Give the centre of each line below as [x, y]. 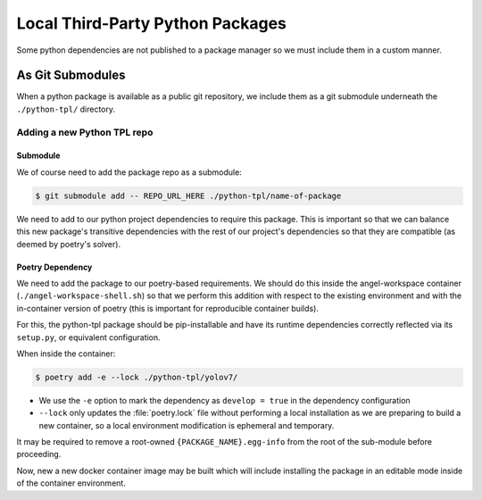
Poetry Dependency [54, 267]
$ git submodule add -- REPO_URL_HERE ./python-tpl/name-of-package [188, 196]
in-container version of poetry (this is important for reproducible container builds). [167, 308]
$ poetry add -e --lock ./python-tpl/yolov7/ [137, 377]
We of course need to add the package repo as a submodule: [129, 172]
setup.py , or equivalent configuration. [88, 337]
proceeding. [39, 454]
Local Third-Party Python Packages [152, 23]
